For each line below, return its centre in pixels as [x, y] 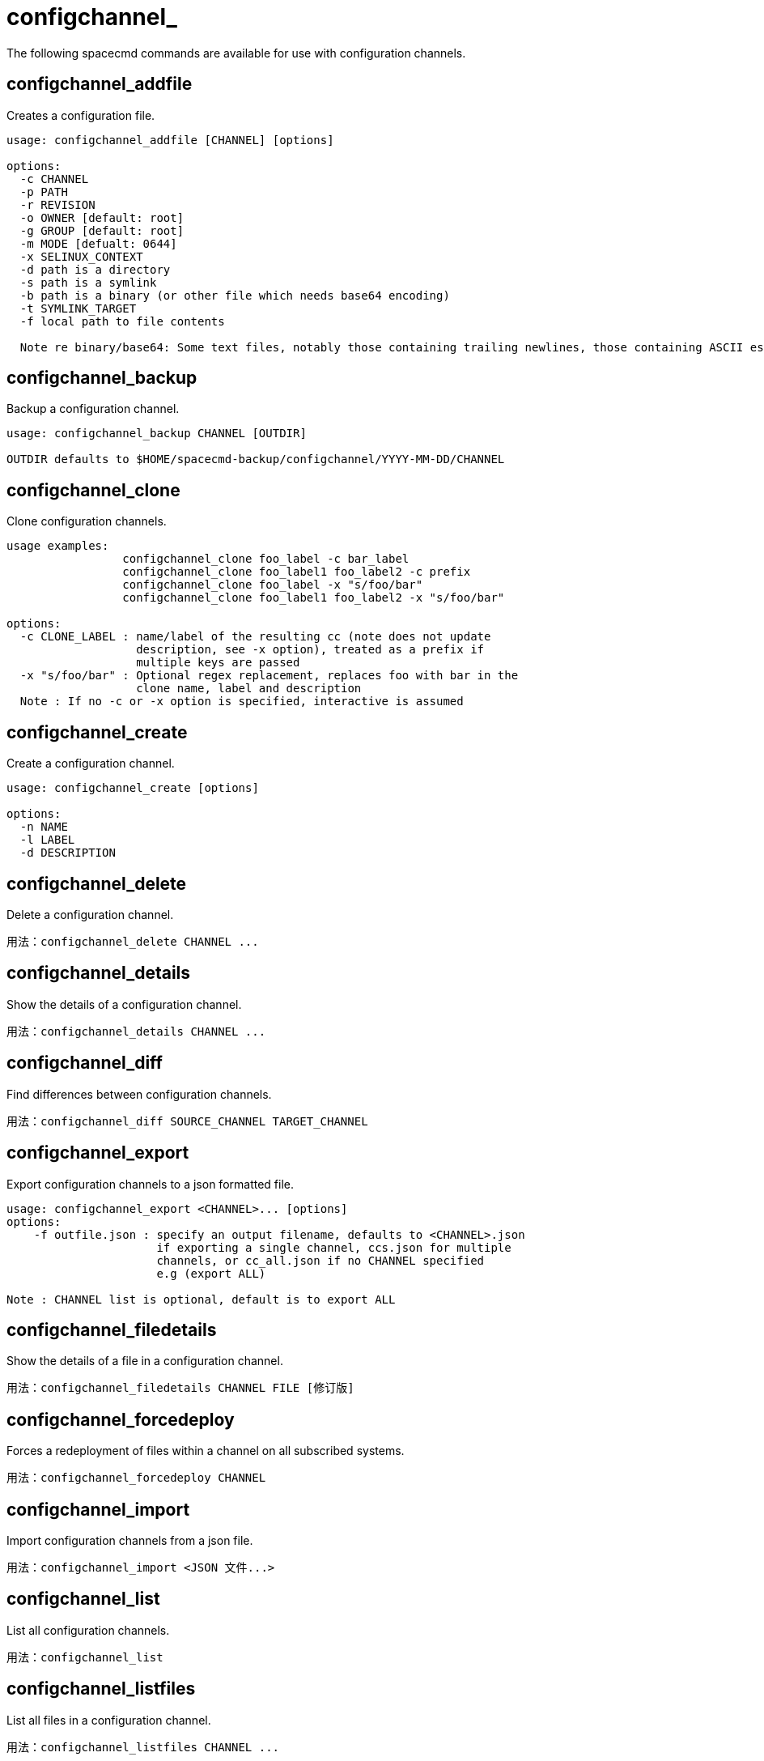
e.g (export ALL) [211, 1273]
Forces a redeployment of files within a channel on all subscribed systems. [206, 1451]
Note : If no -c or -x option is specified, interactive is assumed [242, 702]
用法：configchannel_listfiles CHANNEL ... [143, 1747]
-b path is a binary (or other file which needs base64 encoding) [235, 295]
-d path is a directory [95, 269]
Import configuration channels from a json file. [130, 1541]
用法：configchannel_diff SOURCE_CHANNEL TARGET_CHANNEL [187, 1121]
